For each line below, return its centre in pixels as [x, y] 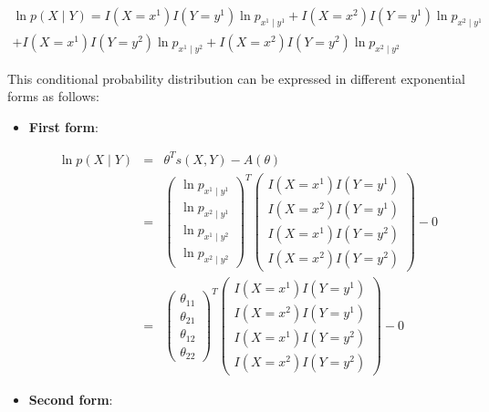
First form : [63, 126]
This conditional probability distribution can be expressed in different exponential [236, 78]
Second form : [71, 400]
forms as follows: [53, 96]
